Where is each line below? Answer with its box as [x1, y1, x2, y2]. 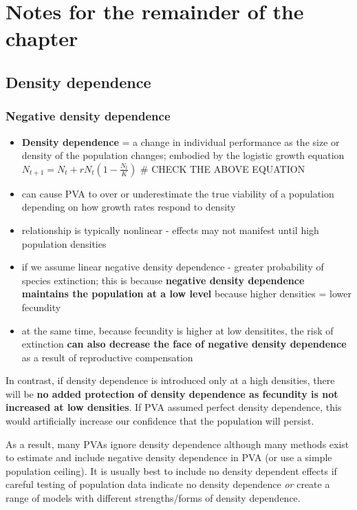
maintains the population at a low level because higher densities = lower [21, 286, 351, 301]
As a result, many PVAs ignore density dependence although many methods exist [6, 436, 349, 451]
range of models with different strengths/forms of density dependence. [6, 491, 301, 505]
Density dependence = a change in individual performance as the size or [21, 134, 340, 149]
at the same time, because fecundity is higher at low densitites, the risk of [21, 323, 334, 337]
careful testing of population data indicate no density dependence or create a [6, 477, 330, 491]
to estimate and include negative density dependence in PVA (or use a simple [6, 450, 332, 465]
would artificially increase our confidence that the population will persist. [6, 414, 314, 428]
